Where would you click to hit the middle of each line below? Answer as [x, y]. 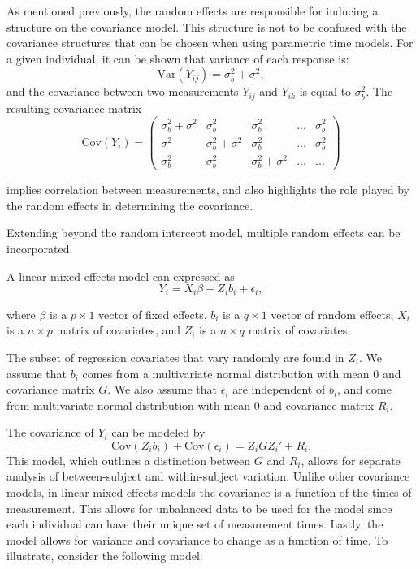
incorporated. [40, 249]
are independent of [279, 389]
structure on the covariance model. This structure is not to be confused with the [207, 26]
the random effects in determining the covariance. [130, 205]
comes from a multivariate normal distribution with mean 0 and [242, 373]
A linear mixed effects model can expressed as [121, 276]
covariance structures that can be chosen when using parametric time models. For [210, 43]
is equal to [325, 91]
